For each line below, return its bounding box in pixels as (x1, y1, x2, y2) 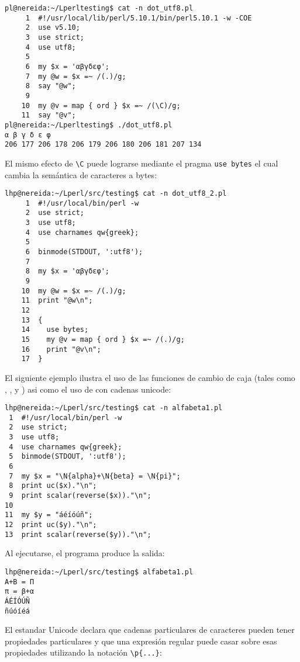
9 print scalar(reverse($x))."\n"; (9, 491, 151, 500)
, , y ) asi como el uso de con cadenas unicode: (5, 383, 171, 395)
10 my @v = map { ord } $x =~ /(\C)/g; (21, 101, 181, 110)
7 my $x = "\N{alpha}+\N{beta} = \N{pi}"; (9, 472, 181, 480)
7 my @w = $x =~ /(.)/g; (25, 72, 126, 81)
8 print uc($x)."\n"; (9, 481, 97, 490)
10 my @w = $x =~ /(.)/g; (21, 286, 126, 295)
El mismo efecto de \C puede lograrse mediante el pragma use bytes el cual (5, 157, 278, 169)
